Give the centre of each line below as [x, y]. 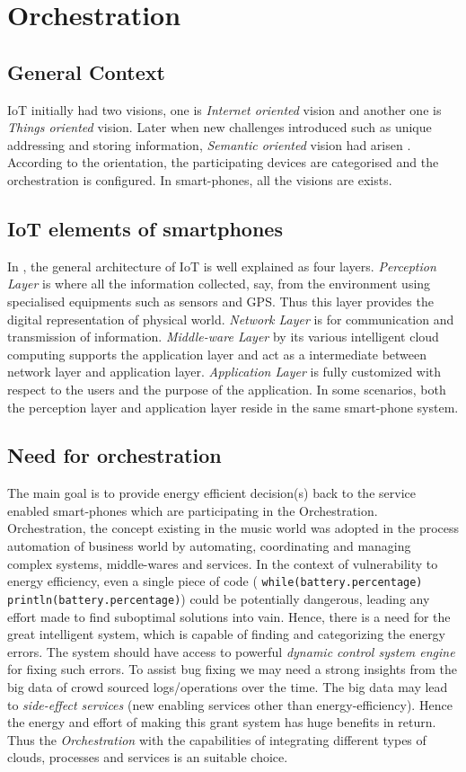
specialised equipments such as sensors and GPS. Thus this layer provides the [220, 301]
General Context [86, 71]
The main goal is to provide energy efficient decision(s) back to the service [211, 493]
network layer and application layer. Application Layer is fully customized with [224, 372]
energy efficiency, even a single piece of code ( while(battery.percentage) [215, 581]
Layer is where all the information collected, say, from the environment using [219, 284]
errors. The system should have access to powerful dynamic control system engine [231, 651]
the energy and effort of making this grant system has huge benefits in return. [222, 722]
